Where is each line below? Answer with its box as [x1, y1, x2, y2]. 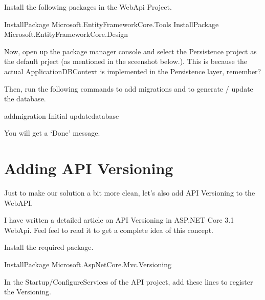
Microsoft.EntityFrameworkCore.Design [4, 29, 128, 39]
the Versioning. [4, 286, 51, 297]
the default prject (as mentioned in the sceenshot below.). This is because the [4, 56, 247, 67]
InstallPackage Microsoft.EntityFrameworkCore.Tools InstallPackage [4, 18, 219, 29]
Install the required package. [4, 242, 94, 252]
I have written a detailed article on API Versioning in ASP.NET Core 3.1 [4, 215, 234, 225]
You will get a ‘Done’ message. [4, 127, 100, 138]
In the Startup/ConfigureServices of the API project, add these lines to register [4, 276, 253, 287]
